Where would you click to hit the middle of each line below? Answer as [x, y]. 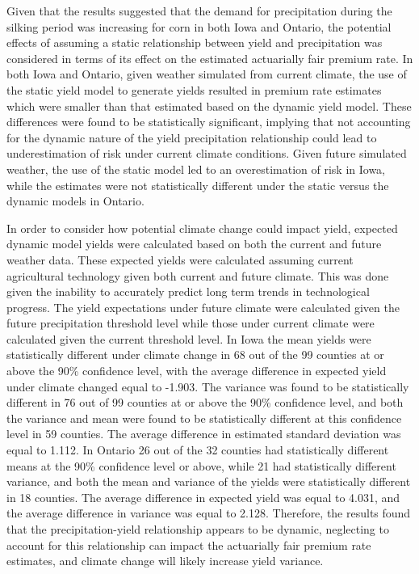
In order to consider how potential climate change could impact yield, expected [202, 228]
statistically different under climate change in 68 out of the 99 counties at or [195, 355]
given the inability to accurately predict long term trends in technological [188, 291]
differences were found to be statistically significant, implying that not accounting [209, 122]
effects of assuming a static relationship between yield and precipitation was [195, 42]
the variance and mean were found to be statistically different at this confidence [204, 418]
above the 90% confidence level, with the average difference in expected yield [197, 371]
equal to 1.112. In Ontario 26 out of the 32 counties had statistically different [198, 450]
